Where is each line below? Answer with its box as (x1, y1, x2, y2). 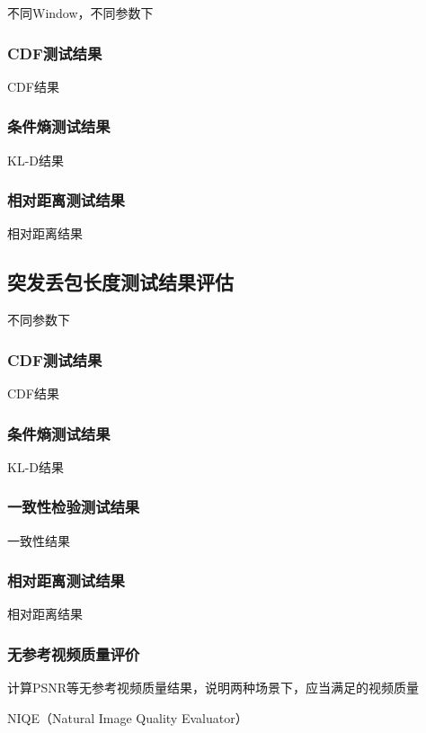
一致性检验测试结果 (7, 496, 140, 518)
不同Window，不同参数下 (7, 4, 154, 22)
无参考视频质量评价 (7, 643, 140, 665)
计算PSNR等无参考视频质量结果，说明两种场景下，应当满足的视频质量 (7, 678, 420, 697)
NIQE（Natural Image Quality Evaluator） (7, 708, 248, 727)
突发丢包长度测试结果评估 (7, 268, 234, 296)
